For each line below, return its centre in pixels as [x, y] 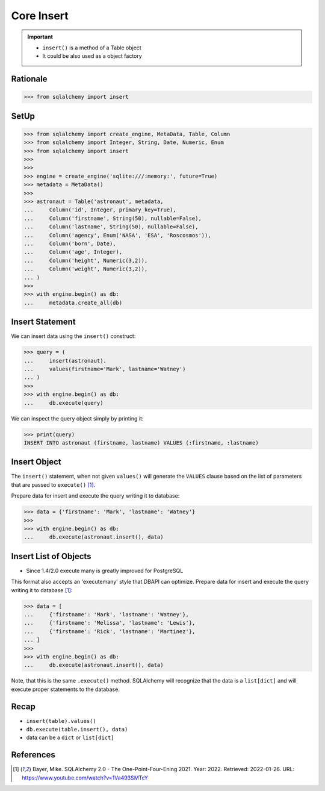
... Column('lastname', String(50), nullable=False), [111, 227]
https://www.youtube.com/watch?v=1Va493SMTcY [85, 778]
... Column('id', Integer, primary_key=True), [100, 210]
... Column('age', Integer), [73, 252]
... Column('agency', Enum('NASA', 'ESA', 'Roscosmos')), [117, 235]
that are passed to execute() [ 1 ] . [53, 484]
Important [40, 37]
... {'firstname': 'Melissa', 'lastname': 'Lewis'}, [110, 623]
